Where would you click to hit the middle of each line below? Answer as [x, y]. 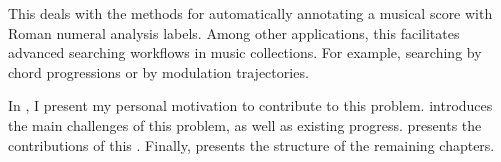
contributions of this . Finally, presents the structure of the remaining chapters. [251, 144]
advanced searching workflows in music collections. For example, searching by [245, 52]
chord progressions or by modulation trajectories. [158, 71]
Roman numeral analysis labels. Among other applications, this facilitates [234, 32]
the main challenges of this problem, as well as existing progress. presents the [245, 124]
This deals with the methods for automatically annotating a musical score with [250, 13]
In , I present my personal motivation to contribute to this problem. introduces [250, 105]
